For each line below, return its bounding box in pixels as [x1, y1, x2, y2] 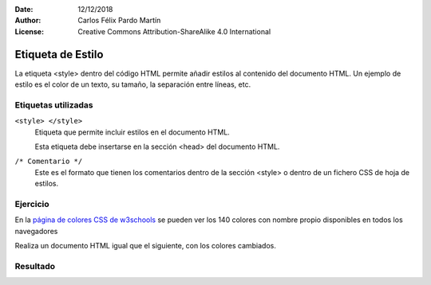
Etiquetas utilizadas [14, 100, 93, 111]
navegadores [14, 226, 58, 236]
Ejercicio [14, 198, 49, 209]
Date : [14, 5, 34, 14]
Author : [14, 16, 42, 25]
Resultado [14, 260, 56, 271]
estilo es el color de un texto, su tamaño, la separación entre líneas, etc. [14, 80, 251, 89]
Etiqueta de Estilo [14, 48, 104, 61]
